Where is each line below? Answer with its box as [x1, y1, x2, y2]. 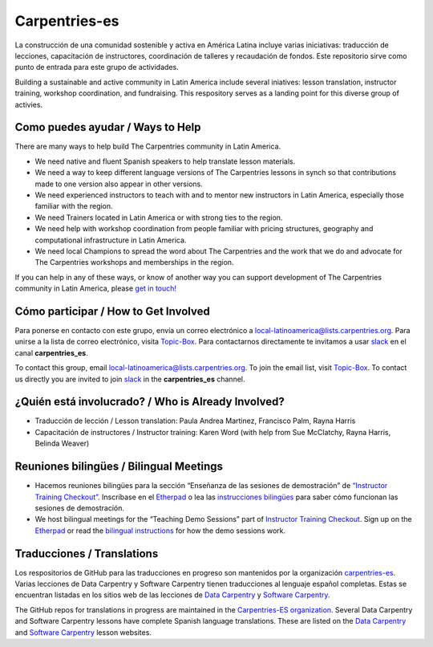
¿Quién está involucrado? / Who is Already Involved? [14, 395, 285, 409]
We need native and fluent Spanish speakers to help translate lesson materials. [34, 157, 296, 166]
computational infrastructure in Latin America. [34, 235, 187, 245]
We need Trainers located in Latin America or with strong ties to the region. [34, 213, 283, 222]
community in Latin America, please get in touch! [14, 283, 176, 293]
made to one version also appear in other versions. [34, 179, 204, 189]
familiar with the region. [34, 201, 113, 211]
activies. [14, 100, 43, 109]
